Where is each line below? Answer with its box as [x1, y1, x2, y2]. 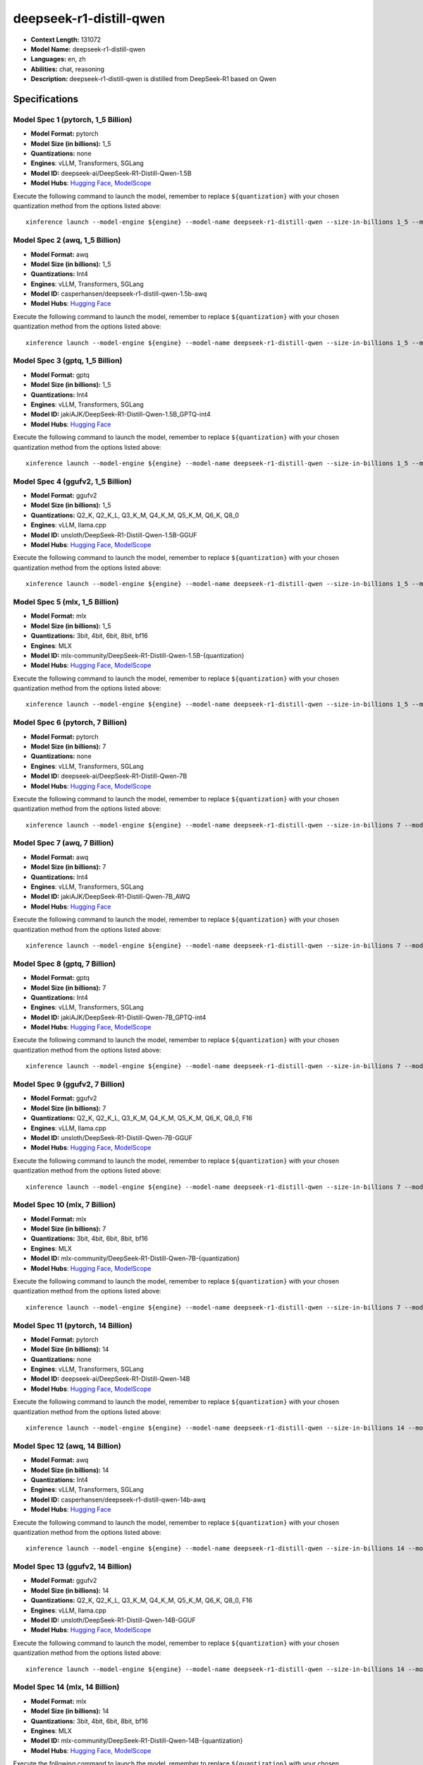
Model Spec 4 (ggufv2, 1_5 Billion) [13, 477, 132, 486]
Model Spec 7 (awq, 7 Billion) [13, 838, 114, 848]
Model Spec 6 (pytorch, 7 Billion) [13, 717, 128, 727]
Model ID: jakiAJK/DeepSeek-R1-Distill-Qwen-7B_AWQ [30, 892, 190, 901]
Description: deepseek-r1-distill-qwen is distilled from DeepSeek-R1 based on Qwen [30, 75, 276, 83]
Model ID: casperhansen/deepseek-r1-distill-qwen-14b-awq [30, 1495, 206, 1504]
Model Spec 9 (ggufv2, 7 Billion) [13, 1079, 125, 1089]
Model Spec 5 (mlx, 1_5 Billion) [13, 597, 119, 606]
